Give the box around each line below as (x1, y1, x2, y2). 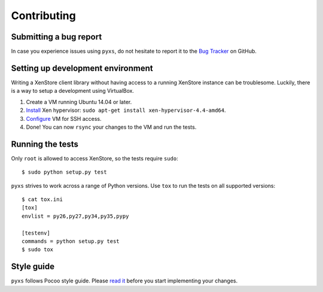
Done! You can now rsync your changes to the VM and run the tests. (26, 123, 197, 130)
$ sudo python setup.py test (22, 169, 107, 176)
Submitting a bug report (11, 32, 102, 42)
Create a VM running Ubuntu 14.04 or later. (26, 98, 132, 105)
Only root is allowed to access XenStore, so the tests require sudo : (11, 154, 179, 162)
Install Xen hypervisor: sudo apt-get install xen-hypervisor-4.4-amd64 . (26, 107, 227, 114)
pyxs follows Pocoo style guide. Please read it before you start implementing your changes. (11, 277, 238, 284)
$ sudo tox (22, 246, 54, 253)
